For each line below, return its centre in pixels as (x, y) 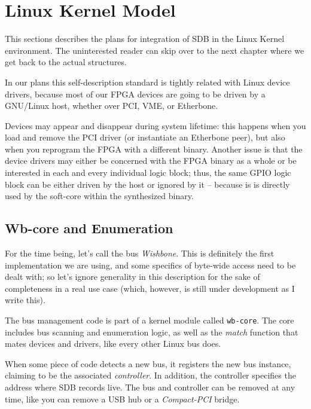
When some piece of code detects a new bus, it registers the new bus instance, (148, 363)
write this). (25, 300)
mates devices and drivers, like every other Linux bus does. (113, 344)
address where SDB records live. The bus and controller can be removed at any (150, 387)
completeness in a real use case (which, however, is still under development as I (150, 288)
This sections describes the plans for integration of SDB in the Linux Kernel (145, 39)
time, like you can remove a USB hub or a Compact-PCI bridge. (122, 399)
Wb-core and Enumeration (89, 228)
